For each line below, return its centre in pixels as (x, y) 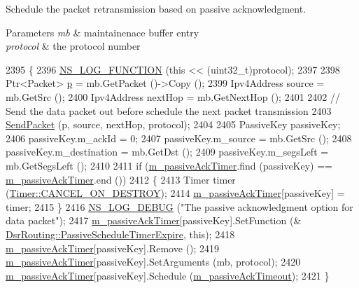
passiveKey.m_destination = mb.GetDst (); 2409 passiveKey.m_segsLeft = (167, 152)
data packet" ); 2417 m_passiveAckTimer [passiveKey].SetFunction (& (154, 220)
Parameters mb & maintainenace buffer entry (103, 32)
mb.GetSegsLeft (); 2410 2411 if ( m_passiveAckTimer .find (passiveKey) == (169, 165)
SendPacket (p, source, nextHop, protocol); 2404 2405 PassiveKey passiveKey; (173, 124)
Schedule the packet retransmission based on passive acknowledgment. (156, 8)
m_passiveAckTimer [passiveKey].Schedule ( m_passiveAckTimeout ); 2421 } (168, 275)
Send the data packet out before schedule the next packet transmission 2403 (169, 110)
